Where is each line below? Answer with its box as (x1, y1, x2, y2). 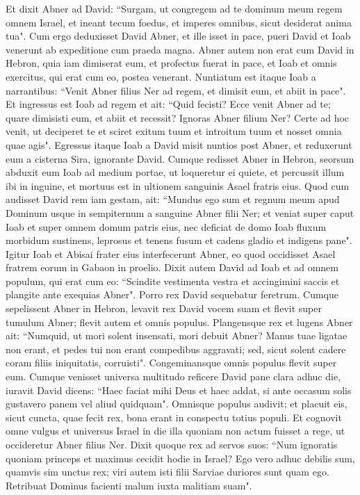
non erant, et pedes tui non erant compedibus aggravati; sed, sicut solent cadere (6, 341, 346, 356)
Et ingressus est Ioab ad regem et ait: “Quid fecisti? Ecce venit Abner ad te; (6, 97, 331, 111)
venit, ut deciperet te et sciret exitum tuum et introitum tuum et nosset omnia (6, 124, 342, 138)
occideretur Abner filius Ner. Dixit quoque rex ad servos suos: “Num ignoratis (6, 437, 338, 451)
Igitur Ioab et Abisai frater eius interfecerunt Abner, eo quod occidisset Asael (6, 246, 336, 261)
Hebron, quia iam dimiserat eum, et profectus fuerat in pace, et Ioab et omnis (6, 56, 337, 70)
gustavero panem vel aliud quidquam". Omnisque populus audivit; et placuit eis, (6, 396, 347, 411)
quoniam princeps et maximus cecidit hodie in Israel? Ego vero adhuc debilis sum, (6, 451, 355, 465)
